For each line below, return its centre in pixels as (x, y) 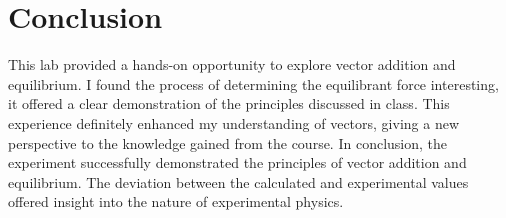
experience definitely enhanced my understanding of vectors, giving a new (234, 122)
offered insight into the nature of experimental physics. (176, 201)
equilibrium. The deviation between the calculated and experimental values (238, 181)
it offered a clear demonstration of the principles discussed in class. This (229, 103)
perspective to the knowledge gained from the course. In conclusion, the (227, 142)
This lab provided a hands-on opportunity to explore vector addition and (232, 64)
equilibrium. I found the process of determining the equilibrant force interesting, (253, 83)
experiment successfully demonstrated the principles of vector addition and (237, 162)
